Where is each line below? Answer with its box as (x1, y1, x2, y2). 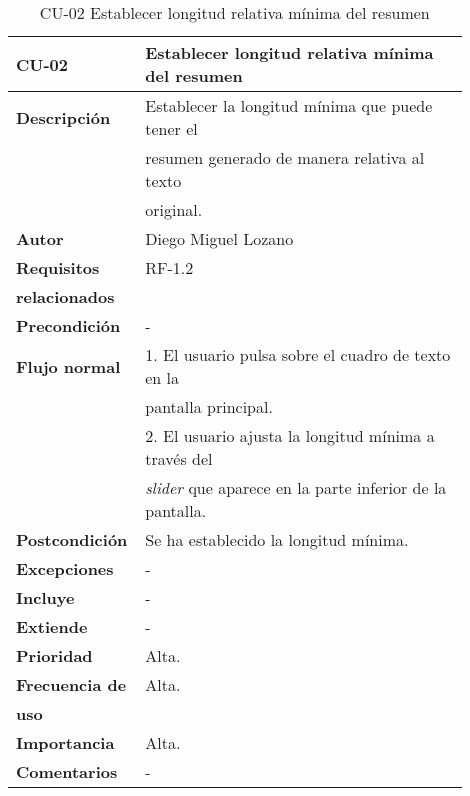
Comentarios (16, 760, 118, 783)
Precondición (16, 314, 121, 337)
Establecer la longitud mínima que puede (145, 94, 433, 117)
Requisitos (16, 256, 100, 279)
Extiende (16, 615, 88, 638)
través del (145, 447, 213, 470)
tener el (145, 117, 198, 140)
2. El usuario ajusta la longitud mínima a (145, 424, 435, 447)
